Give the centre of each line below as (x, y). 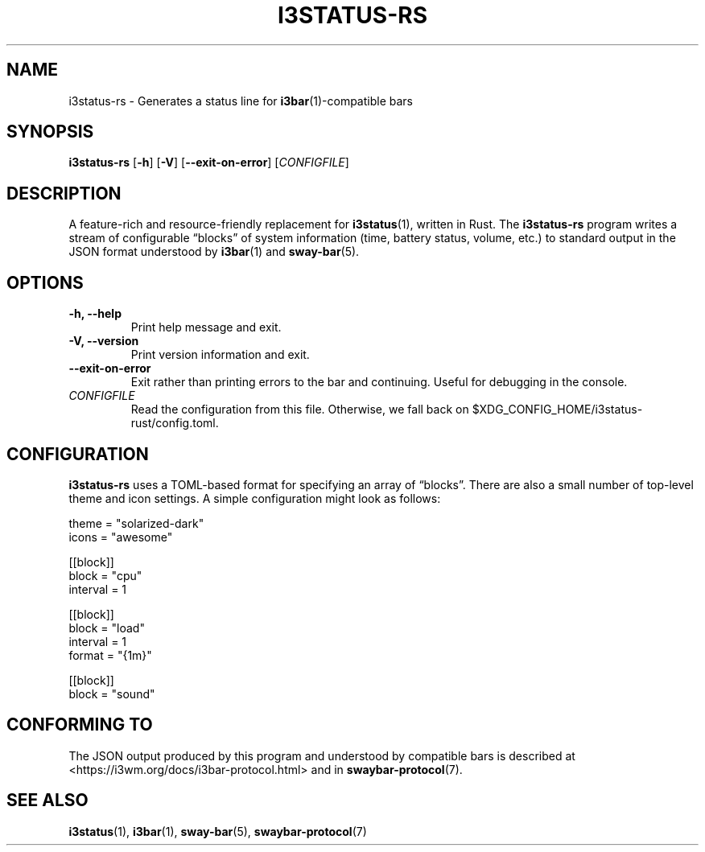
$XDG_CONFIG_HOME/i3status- (557, 410)
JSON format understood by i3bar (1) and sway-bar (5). (214, 252)
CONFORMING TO (80, 725)
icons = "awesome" (121, 537)
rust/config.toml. (175, 423)
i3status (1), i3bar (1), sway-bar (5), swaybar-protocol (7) (218, 831)
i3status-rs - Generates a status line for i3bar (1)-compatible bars (241, 101)
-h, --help (95, 314)
